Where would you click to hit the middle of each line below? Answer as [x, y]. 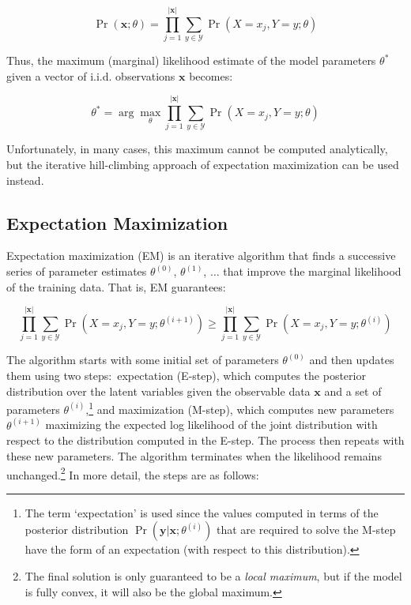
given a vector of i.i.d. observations [91, 75]
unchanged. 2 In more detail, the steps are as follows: [133, 473]
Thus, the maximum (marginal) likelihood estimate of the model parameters [191, 60]
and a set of [353, 391]
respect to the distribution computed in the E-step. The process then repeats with [205, 440]
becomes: [211, 75]
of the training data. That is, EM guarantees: [116, 286]
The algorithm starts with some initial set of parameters [143, 360]
